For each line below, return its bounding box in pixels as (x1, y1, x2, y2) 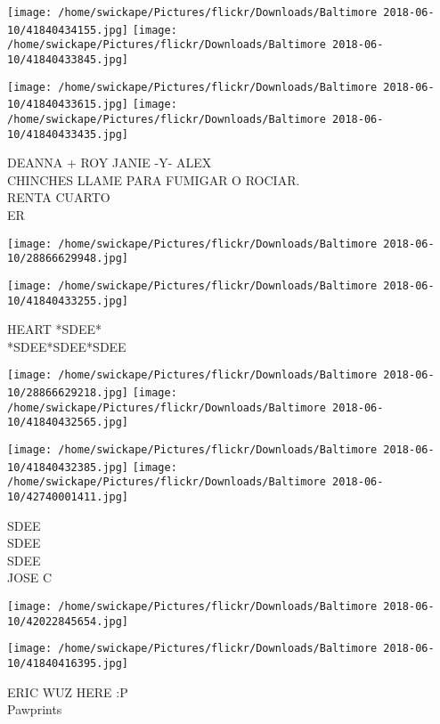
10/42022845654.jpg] (7, 614, 129, 628)
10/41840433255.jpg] (7, 294, 129, 307)
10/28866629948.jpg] (7, 252, 129, 265)
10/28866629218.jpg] (7, 386, 129, 400)
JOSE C (7, 568, 53, 587)
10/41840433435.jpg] (7, 127, 129, 141)
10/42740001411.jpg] (7, 491, 129, 504)
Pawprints (7, 700, 62, 719)
